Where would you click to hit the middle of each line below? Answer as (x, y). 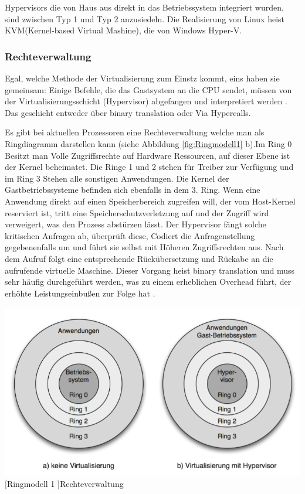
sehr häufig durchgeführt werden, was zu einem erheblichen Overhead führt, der (148, 282)
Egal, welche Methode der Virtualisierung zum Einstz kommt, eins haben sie (142, 78)
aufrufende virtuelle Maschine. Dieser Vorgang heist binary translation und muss (150, 270)
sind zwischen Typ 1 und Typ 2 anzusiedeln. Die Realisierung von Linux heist (145, 18)
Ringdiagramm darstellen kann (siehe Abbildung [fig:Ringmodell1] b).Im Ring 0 (148, 143)
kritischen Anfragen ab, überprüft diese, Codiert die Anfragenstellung (130, 235)
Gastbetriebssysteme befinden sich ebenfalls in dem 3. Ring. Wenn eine (133, 190)
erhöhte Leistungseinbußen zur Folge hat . (80, 293)
